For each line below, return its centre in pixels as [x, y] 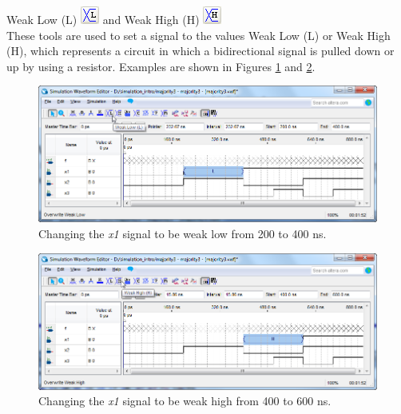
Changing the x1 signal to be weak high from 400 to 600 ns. [185, 401]
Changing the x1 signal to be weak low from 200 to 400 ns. [183, 234]
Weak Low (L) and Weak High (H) [103, 19]
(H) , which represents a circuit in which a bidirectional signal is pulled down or [200, 51]
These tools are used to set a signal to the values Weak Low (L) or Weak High [199, 35]
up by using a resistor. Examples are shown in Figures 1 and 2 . [161, 66]
